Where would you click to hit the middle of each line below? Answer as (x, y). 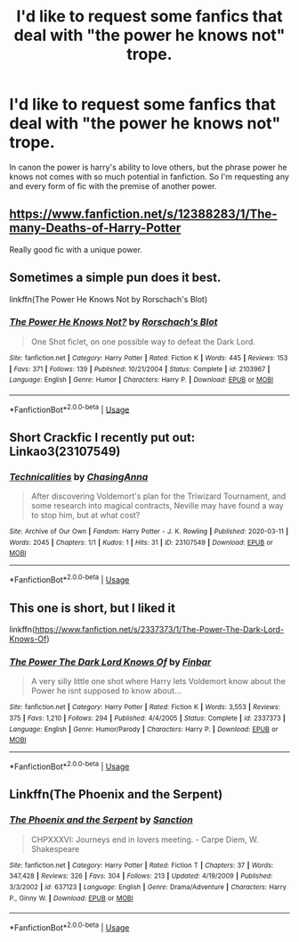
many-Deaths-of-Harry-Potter (95, 228)
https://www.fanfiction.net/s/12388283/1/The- (143, 215)
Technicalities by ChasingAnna (79, 476)
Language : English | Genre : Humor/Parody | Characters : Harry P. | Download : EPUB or (144, 729)
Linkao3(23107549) (65, 451)
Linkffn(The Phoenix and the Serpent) (116, 794)
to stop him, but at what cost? (85, 516)
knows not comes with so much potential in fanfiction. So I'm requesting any (149, 177)
